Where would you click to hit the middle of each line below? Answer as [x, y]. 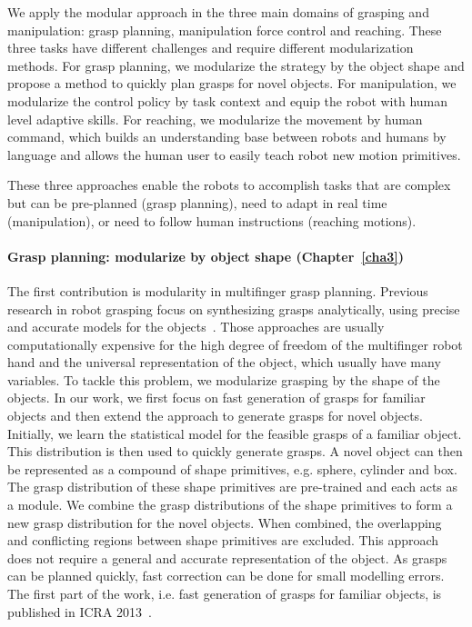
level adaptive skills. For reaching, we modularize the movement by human [215, 119]
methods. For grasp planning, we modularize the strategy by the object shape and [236, 65]
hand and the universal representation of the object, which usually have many [224, 362]
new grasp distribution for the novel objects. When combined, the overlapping [225, 522]
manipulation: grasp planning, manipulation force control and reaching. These [225, 30]
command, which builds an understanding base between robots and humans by [227, 137]
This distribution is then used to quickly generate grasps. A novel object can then [235, 451]
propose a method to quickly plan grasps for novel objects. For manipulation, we [232, 83]
